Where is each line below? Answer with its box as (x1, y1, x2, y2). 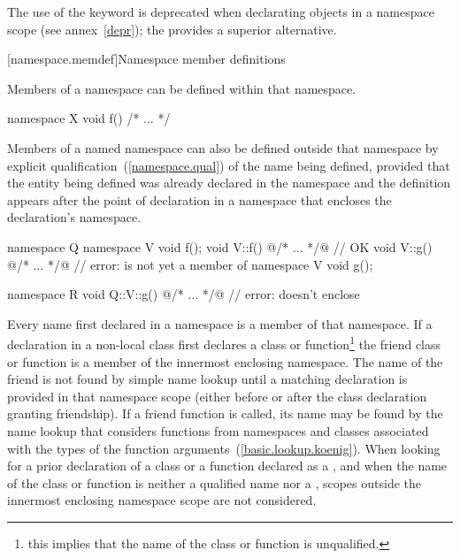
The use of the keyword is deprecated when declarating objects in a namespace (7, 3, 434, 20)
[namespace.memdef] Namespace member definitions (7, 50, 286, 68)
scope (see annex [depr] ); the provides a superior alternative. (7, 19, 337, 38)
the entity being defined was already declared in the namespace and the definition (7, 173, 451, 192)
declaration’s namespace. (7, 208, 142, 226)
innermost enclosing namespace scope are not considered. (7, 491, 317, 509)
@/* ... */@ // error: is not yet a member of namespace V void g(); (7, 255, 373, 273)
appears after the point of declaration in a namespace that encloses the (7, 190, 392, 209)
